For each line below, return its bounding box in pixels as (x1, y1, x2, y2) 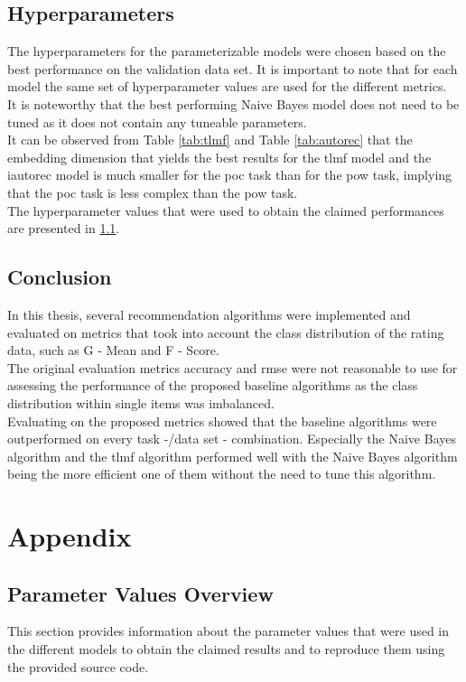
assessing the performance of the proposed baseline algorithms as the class (7, 376, 418, 395)
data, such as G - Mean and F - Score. (7, 341, 219, 360)
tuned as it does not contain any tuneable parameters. (7, 112, 307, 131)
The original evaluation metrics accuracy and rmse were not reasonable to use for (7, 358, 458, 377)
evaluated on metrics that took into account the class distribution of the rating (7, 322, 444, 341)
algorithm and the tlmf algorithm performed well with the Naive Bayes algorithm (7, 446, 458, 465)
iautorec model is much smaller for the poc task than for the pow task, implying (7, 165, 452, 184)
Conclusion (7, 263, 112, 291)
